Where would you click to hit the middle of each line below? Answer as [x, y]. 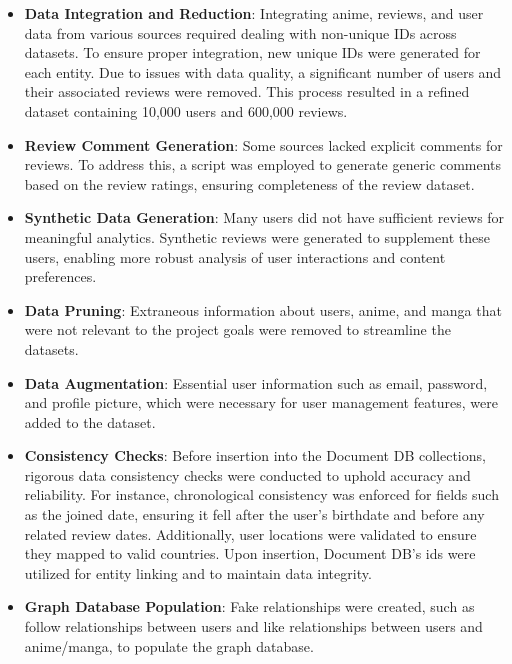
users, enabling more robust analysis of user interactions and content [235, 256]
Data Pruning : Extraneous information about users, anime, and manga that [263, 309]
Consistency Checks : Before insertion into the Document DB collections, [255, 455]
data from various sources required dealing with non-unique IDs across [240, 32]
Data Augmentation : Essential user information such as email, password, [256, 382]
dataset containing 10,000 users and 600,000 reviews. [186, 110]
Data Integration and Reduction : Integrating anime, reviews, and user [254, 13]
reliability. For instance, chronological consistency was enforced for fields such [261, 494]
